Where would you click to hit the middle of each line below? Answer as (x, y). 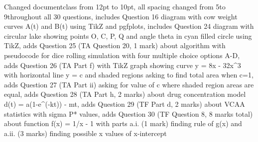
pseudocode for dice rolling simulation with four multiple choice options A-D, (122, 55)
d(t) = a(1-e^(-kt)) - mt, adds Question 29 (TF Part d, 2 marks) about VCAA (125, 104)
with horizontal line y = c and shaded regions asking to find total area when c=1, (129, 75)
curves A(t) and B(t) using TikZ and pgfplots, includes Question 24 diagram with (129, 26)
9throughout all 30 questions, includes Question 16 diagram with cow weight (121, 16)
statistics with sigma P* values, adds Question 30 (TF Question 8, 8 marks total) (129, 113)
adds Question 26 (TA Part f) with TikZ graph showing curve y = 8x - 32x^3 (123, 65)
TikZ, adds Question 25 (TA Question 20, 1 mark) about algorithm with (115, 45)
